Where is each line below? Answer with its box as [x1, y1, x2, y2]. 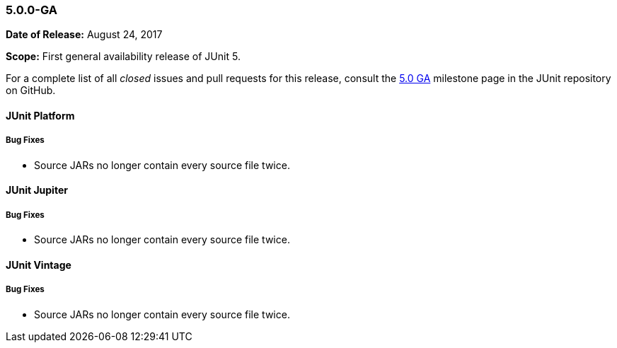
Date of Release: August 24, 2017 [6, 28, 163, 41]
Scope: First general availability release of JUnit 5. [6, 50, 241, 63]
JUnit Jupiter [6, 184, 68, 197]
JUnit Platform [6, 109, 75, 122]
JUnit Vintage [6, 258, 71, 271]
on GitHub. [6, 84, 56, 97]
